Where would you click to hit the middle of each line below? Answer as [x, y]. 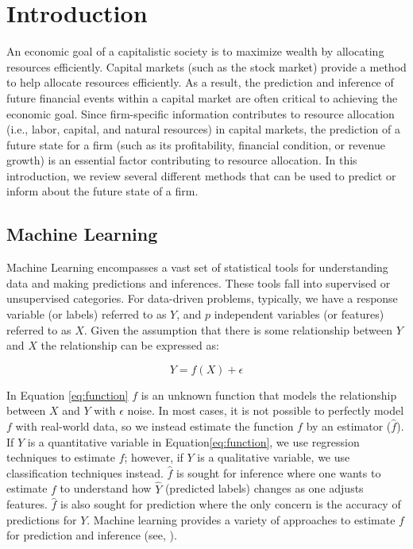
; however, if [154, 457]
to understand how [106, 488]
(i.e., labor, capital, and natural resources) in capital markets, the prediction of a [203, 129]
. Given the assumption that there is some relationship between [238, 329]
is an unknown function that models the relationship [269, 394]
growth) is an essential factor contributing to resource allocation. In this [182, 160]
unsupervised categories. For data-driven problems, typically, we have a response [202, 298]
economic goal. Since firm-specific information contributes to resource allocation [201, 113]
